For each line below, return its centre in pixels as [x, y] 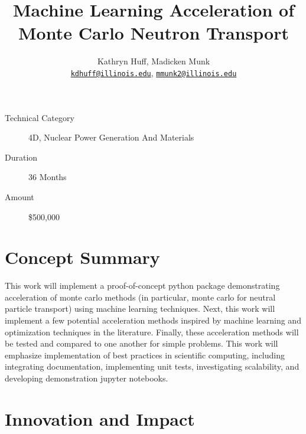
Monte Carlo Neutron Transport [154, 33]
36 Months [48, 177]
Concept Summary [82, 257]
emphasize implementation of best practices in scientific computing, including [145, 355]
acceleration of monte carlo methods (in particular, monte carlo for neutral [140, 297]
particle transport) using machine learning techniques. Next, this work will [140, 309]
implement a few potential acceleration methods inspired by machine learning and [153, 320]
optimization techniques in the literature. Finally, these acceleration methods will [152, 332]
